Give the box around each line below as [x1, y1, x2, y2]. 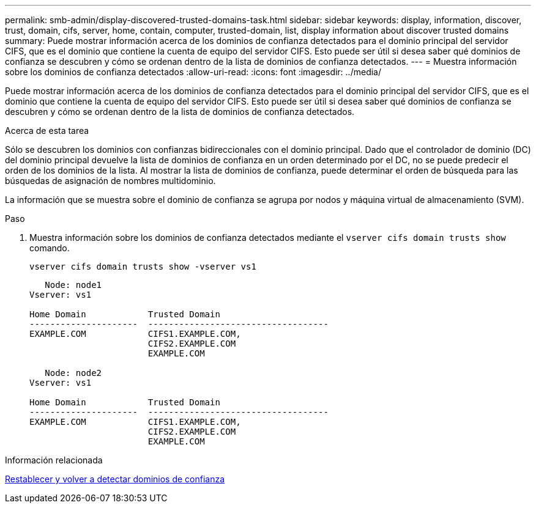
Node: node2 [45, 368, 102, 378]
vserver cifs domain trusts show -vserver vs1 [29, 262, 256, 271]
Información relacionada [5, 455, 103, 465]
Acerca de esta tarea [5, 125, 89, 136]
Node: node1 [45, 280, 102, 290]
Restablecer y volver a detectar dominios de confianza [5, 474, 225, 484]
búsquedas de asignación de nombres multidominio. [5, 175, 216, 186]
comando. [29, 243, 70, 253]
